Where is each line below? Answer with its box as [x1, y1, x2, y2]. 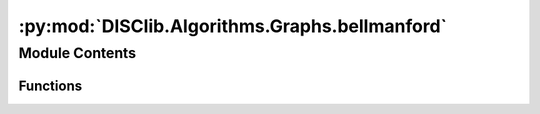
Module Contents [18, 44, 137, 62]
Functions [18, 77, 83, 94]
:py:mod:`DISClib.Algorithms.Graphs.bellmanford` [18, 15, 448, 37]
